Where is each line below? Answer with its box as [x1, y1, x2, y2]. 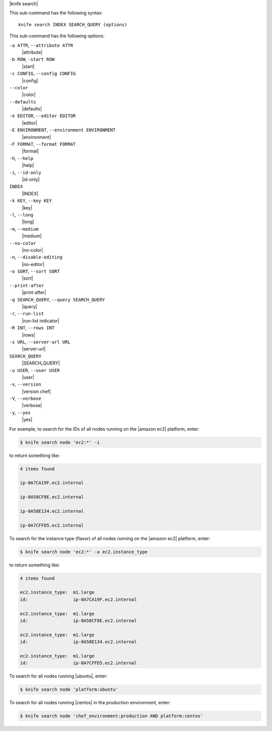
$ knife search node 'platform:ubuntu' [20, 687, 118, 693]
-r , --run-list [9, 310, 44, 317]
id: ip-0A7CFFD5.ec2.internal [20, 660, 137, 666]
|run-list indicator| [22, 318, 60, 324]
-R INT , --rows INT [9, 325, 55, 331]
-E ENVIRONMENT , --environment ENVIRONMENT [9, 127, 116, 133]
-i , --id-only [9, 169, 41, 175]
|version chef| [22, 388, 51, 394]
